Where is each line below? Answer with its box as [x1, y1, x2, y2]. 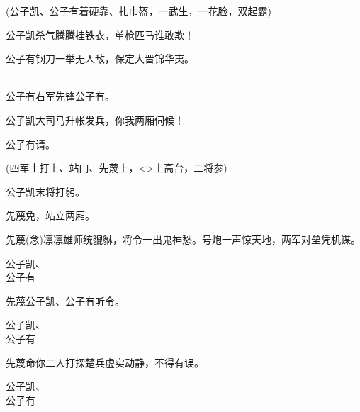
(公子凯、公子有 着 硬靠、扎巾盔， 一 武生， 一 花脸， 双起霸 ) [6, 4, 271, 18]
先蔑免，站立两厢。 [6, 208, 95, 223]
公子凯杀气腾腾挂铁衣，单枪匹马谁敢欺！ [6, 27, 194, 42]
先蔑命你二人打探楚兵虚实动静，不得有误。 [6, 355, 204, 369]
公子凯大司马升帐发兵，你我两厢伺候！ [6, 112, 184, 127]
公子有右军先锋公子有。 [6, 89, 115, 104]
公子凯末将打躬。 [6, 184, 85, 199]
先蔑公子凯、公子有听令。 [6, 293, 125, 308]
